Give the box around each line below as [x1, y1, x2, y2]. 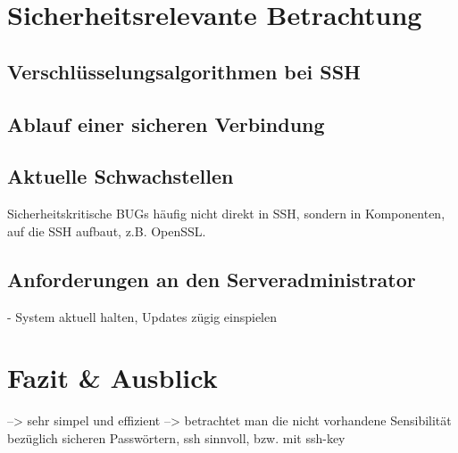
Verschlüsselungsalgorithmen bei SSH [7, 57, 361, 85]
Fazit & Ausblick [7, 359, 218, 396]
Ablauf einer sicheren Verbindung [7, 110, 325, 137]
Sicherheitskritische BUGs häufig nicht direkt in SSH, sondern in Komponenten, [7, 204, 446, 223]
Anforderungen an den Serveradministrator [7, 265, 416, 292]
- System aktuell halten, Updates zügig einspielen [7, 307, 278, 325]
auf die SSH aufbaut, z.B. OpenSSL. [7, 221, 206, 240]
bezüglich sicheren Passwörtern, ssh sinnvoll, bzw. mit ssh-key [7, 428, 346, 447]
